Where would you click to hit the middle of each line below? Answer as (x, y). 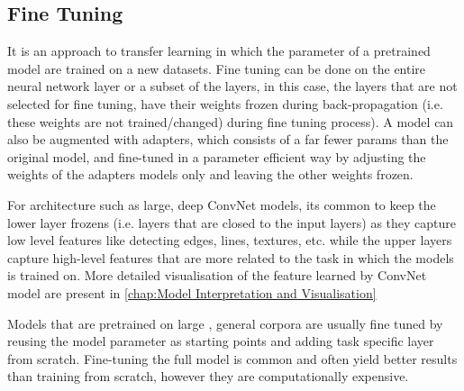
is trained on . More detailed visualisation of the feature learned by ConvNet (217, 275)
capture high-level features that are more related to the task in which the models (231, 257)
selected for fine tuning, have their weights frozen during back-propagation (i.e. (225, 103)
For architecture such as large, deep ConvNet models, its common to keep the (222, 204)
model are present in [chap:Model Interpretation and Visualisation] (192, 292)
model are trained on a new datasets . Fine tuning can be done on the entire (217, 68)
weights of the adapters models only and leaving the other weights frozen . (210, 174)
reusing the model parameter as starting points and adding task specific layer (221, 341)
